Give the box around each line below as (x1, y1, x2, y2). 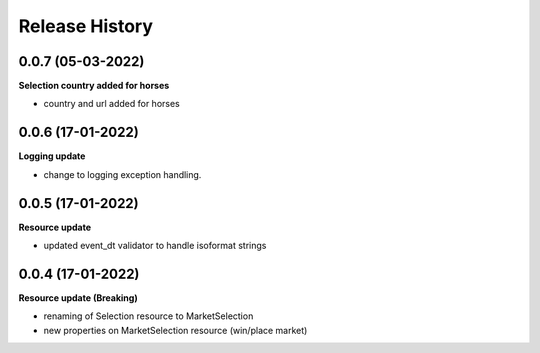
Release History (18, 15, 154, 37)
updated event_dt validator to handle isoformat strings (43, 240, 267, 252)
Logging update (18, 150, 86, 162)
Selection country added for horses (18, 80, 170, 92)
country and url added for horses (43, 98, 180, 110)
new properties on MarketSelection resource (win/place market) (43, 324, 308, 336)
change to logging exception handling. (43, 168, 202, 180)
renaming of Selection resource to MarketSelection (43, 310, 254, 322)
